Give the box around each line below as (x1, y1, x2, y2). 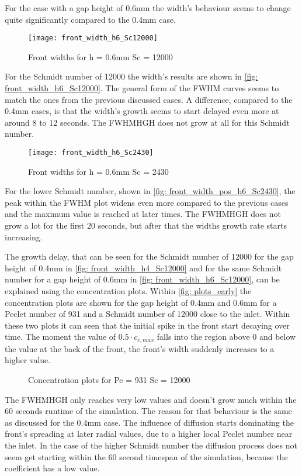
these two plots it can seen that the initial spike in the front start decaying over (5, 319, 290, 331)
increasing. (5, 230, 43, 243)
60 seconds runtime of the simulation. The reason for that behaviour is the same (5, 405, 292, 417)
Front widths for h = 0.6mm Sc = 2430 (28, 165, 169, 177)
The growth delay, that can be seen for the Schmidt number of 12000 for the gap (5, 250, 294, 263)
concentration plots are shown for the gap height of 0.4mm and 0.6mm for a (5, 296, 277, 308)
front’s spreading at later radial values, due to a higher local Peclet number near (5, 427, 293, 440)
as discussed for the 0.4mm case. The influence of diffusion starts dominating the (5, 416, 294, 428)
